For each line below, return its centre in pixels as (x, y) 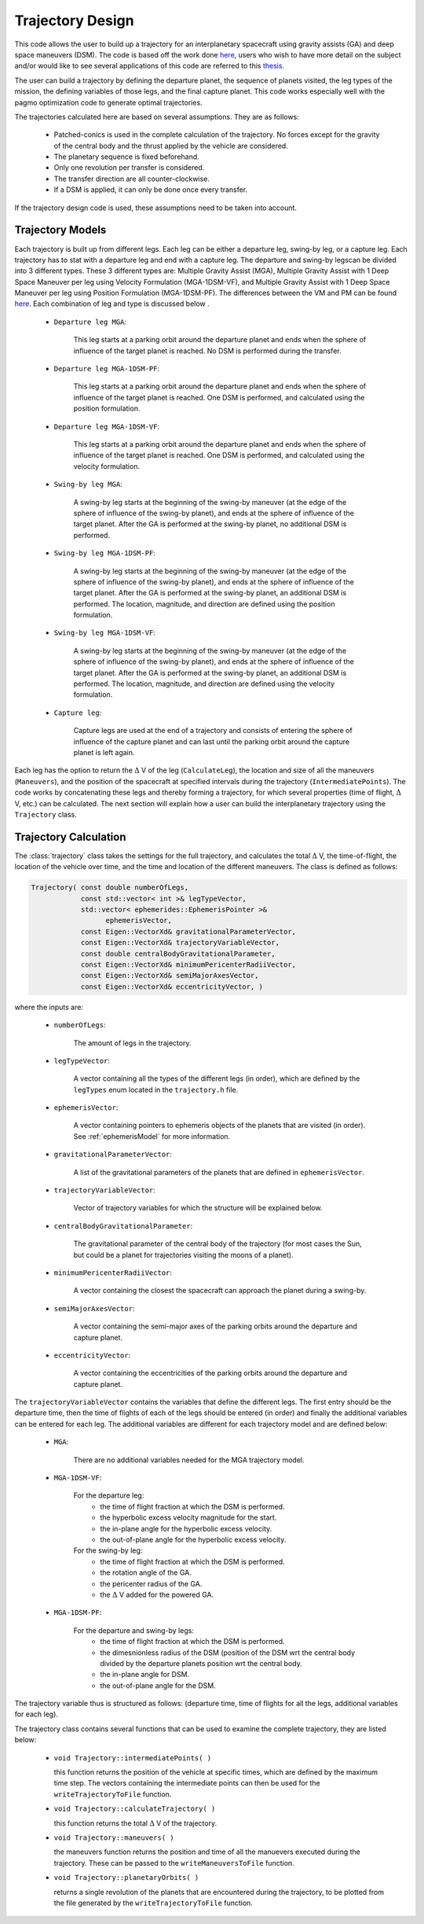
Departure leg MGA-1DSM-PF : (107, 369)
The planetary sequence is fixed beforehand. (126, 157)
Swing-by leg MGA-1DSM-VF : (105, 632)
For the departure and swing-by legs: (133, 1630)
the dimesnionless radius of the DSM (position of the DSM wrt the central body (228, 1653)
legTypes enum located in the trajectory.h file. (156, 1089)
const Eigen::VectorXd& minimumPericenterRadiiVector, (188, 964)
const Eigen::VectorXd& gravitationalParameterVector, (188, 931)
